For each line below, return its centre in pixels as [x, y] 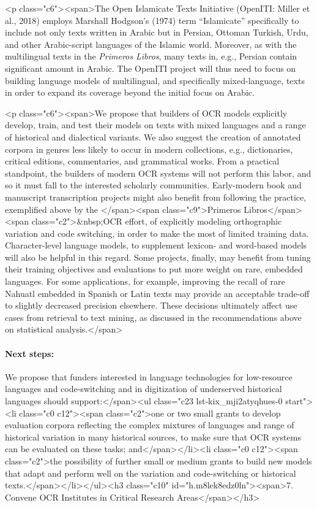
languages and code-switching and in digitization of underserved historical [144, 389]
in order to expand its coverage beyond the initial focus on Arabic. [130, 92]
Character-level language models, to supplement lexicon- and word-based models [156, 245]
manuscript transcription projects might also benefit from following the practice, [156, 197]
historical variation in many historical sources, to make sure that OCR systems [153, 437]
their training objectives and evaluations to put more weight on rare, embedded [154, 269]
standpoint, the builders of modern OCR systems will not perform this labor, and [158, 173]
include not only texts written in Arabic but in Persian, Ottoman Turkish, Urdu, [157, 32]
